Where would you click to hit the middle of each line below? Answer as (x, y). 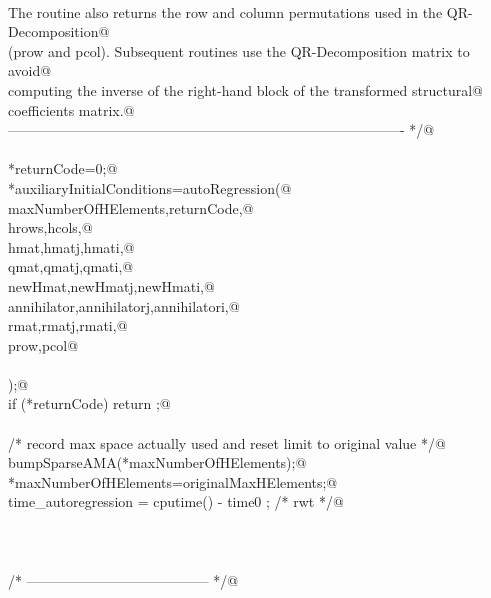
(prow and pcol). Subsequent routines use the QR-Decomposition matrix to (239, 50)
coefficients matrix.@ (71, 109)
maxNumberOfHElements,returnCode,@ (131, 207)
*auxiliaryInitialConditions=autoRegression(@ (150, 187)
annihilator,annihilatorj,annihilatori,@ (124, 305)
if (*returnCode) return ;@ (89, 403)
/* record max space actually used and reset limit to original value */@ (227, 442)
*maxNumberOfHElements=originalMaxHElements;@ (173, 481)
